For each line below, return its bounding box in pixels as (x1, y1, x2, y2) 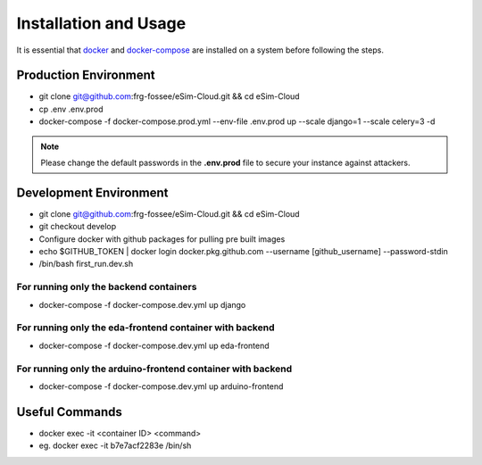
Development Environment (16, 185, 169, 200)
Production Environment (16, 68, 155, 83)
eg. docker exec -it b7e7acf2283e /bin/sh (38, 440, 192, 451)
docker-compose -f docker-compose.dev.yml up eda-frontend (38, 340, 270, 351)
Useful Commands (16, 404, 122, 419)
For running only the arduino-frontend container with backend (16, 362, 293, 375)
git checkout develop (38, 221, 117, 232)
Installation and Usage (16, 13, 187, 33)
